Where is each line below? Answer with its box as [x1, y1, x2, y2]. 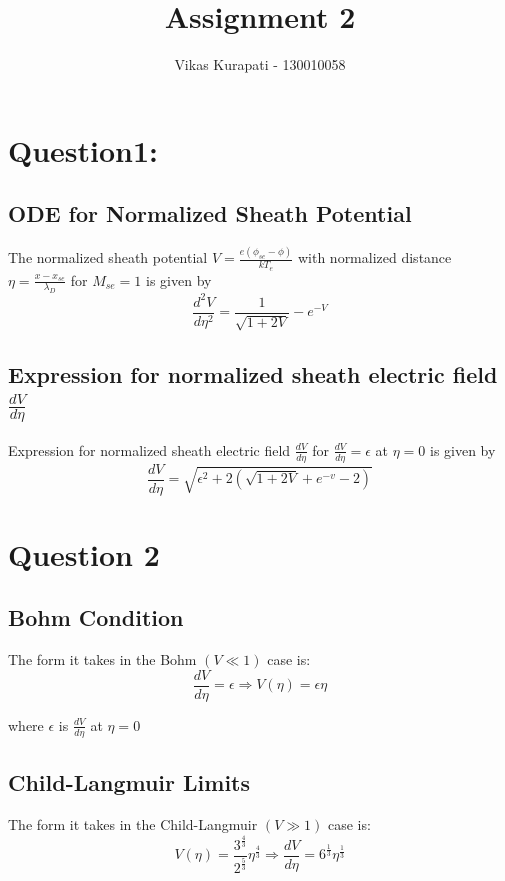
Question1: [8, 129, 159, 170]
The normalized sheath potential [8, 247, 208, 268]
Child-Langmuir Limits [8, 767, 251, 798]
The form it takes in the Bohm [8, 649, 197, 670]
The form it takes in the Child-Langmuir [8, 813, 258, 834]
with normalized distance [297, 247, 452, 268]
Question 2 [8, 533, 160, 574]
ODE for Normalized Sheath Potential [8, 198, 412, 229]
